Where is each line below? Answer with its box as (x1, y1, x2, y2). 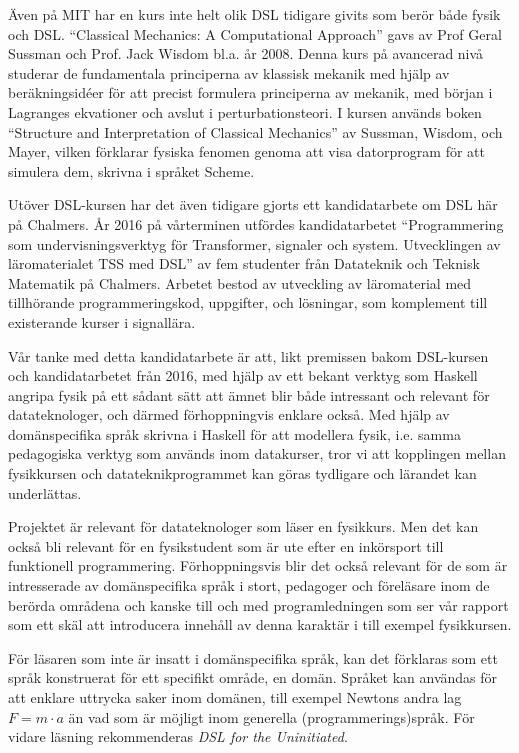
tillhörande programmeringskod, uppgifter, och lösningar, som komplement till (8, 292, 488, 313)
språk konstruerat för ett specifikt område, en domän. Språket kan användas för (8, 667, 498, 688)
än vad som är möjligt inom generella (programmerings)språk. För (68, 706, 475, 727)
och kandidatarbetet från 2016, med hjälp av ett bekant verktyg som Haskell (8, 365, 478, 386)
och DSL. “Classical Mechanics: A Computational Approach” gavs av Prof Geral (8, 23, 502, 44)
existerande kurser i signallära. (8, 311, 196, 332)
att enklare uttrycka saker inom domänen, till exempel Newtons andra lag (8, 687, 462, 707)
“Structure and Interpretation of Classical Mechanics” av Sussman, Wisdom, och (8, 121, 503, 142)
